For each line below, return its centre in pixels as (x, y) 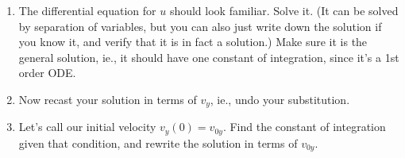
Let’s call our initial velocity (87, 127)
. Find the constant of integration (304, 127)
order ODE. (47, 73)
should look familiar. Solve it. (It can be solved (284, 10)
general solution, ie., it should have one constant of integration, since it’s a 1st (209, 57)
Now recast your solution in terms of (108, 99)
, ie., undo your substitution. (280, 99)
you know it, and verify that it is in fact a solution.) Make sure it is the (193, 42)
